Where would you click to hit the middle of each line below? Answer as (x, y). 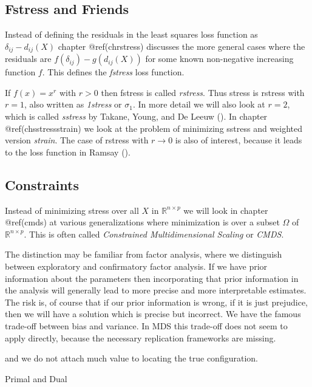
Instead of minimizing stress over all (72, 210)
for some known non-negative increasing (219, 59)
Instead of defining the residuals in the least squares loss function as (131, 34)
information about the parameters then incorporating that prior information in (152, 278)
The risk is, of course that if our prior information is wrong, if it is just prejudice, (156, 302)
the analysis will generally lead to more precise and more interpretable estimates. (156, 290)
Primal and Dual (36, 378)
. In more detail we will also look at (199, 104)
